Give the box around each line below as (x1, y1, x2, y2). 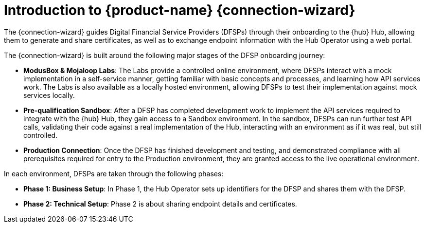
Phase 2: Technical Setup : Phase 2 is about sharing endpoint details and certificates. (23, 199, 297, 208)
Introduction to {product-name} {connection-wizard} (4, 2, 355, 19)
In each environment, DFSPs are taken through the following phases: (4, 169, 224, 178)
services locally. (23, 91, 75, 99)
